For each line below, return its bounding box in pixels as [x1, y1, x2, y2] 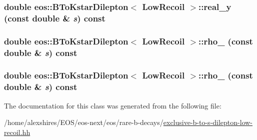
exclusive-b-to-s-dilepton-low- [163, 117, 253, 127]
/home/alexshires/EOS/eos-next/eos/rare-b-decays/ [4, 117, 163, 127]
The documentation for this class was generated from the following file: [4, 100, 221, 110]
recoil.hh [4, 126, 30, 137]
